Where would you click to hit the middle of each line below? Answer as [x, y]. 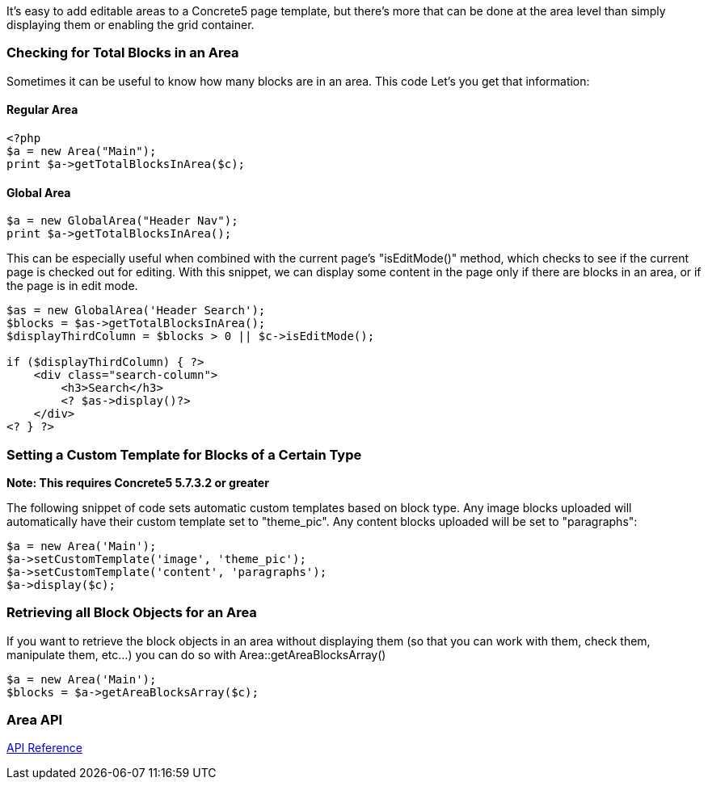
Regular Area [42, 110]
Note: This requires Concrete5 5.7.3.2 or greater [138, 482]
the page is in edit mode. [72, 286]
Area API [35, 720]
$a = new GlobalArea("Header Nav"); [122, 221]
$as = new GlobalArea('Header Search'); [136, 311]
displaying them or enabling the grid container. [131, 25]
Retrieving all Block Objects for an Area [132, 613]
